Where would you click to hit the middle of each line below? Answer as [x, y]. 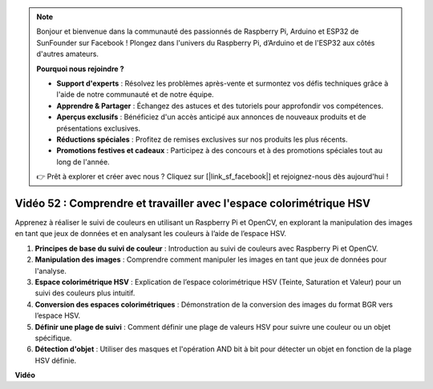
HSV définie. [56, 360]
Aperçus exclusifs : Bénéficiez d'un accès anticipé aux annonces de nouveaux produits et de [211, 117]
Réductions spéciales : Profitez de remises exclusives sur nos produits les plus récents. [202, 139]
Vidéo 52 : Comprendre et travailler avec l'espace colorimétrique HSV [192, 203]
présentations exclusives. [98, 128]
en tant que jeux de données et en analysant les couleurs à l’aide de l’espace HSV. [151, 234]
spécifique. [53, 338]
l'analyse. [51, 271]
